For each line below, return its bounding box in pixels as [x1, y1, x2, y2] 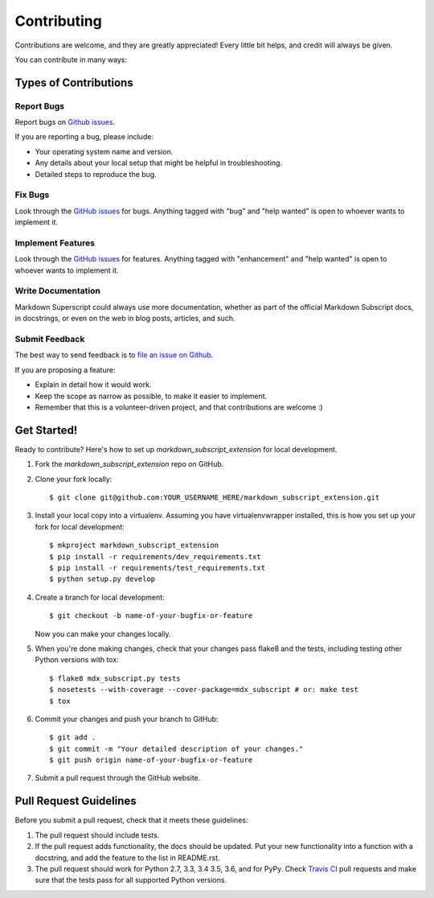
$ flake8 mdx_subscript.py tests [49, 673, 181, 683]
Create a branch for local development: [35, 592, 165, 602]
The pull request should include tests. [35, 830, 160, 840]
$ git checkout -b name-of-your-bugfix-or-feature [49, 612, 253, 620]
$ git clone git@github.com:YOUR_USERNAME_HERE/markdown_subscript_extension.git [49, 493, 380, 502]
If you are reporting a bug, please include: [14, 132, 154, 142]
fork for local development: [35, 521, 125, 531]
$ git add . [49, 733, 96, 742]
